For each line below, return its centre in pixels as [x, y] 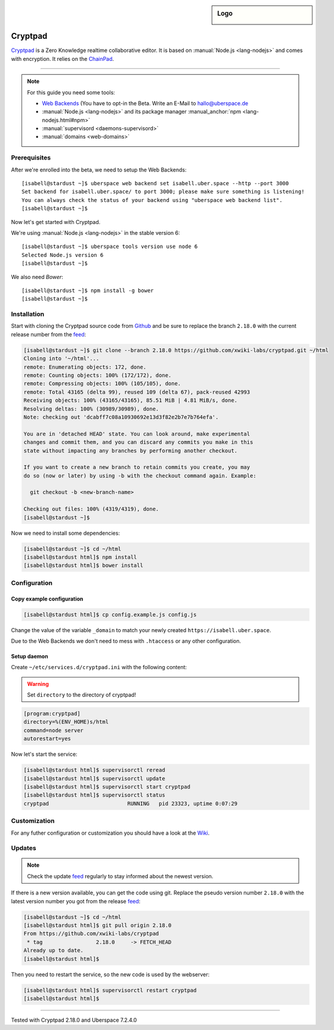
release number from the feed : [49, 334]
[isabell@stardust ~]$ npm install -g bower [88, 290]
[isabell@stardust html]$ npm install [80, 557]
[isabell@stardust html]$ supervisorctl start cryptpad [107, 787]
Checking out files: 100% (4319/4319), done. [91, 509]
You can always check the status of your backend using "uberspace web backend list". [152, 200]
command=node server [53, 730]
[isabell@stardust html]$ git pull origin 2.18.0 [98, 925]
